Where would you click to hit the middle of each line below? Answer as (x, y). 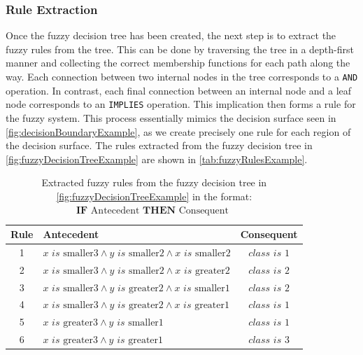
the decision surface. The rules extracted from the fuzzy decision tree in (159, 145)
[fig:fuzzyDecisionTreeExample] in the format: (154, 196)
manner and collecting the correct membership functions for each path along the (178, 63)
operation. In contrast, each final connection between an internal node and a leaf (179, 90)
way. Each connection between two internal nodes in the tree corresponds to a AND (182, 76)
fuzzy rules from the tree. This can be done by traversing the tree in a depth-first (180, 49)
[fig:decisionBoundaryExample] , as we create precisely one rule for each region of (178, 131)
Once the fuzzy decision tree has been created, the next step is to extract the (171, 35)
